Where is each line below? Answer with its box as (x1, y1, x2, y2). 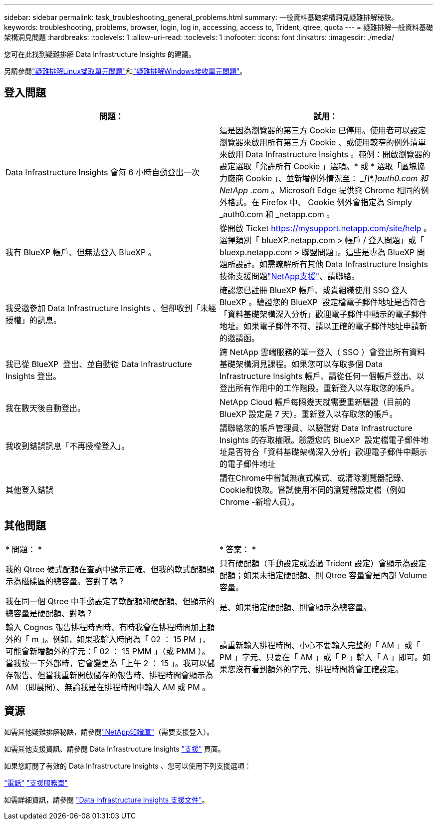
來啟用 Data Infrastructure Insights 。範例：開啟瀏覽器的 (219, 149, 431, 159)
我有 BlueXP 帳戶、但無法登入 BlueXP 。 (5, 247, 156, 257)
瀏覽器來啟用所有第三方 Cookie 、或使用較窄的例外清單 (219, 137, 426, 147)
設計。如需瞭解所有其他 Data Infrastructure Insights (235, 259, 428, 269)
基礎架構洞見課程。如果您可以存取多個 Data (219, 359, 383, 369)
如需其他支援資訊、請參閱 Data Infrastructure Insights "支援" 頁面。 (4, 744, 225, 753)
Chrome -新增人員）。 (219, 496, 299, 507)
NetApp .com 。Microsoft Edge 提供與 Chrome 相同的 (219, 185, 421, 195)
